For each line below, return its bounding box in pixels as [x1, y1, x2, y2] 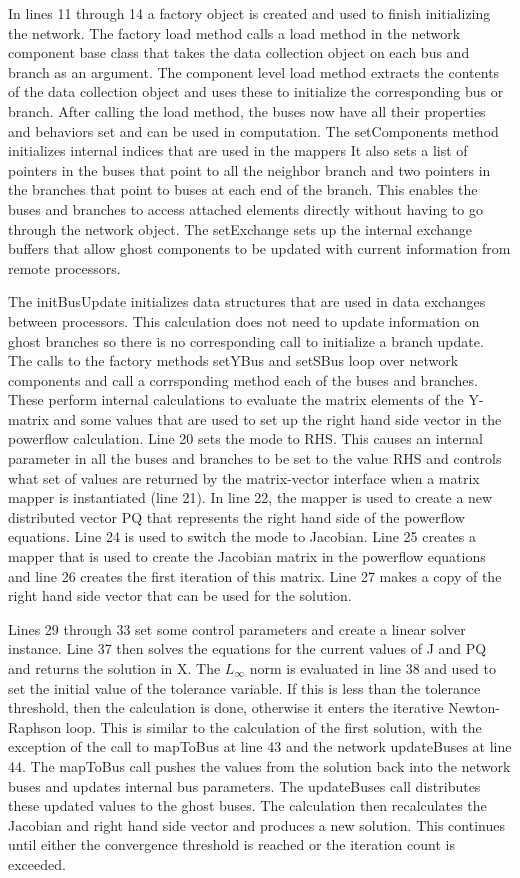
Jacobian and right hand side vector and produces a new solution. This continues [8, 814, 505, 835]
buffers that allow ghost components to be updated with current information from [8, 238, 511, 259]
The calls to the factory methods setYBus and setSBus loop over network [8, 350, 459, 371]
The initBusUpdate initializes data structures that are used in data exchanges [8, 291, 486, 312]
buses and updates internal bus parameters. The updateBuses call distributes [8, 775, 481, 796]
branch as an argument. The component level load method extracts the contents [8, 61, 500, 82]
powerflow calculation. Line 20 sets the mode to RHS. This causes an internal [8, 428, 483, 449]
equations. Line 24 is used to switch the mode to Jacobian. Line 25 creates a [8, 526, 477, 547]
